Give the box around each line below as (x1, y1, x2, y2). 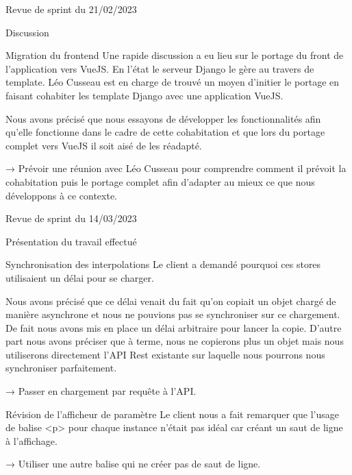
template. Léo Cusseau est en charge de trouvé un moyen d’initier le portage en (5, 75, 340, 89)
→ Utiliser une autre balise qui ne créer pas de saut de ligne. (5, 456, 261, 471)
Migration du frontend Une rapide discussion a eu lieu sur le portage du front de (5, 48, 344, 62)
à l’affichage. (5, 433, 58, 448)
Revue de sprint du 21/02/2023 (5, 2, 137, 16)
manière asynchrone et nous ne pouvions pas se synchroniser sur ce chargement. (5, 307, 340, 321)
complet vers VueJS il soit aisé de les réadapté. (5, 138, 202, 152)
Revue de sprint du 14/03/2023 (5, 211, 137, 226)
